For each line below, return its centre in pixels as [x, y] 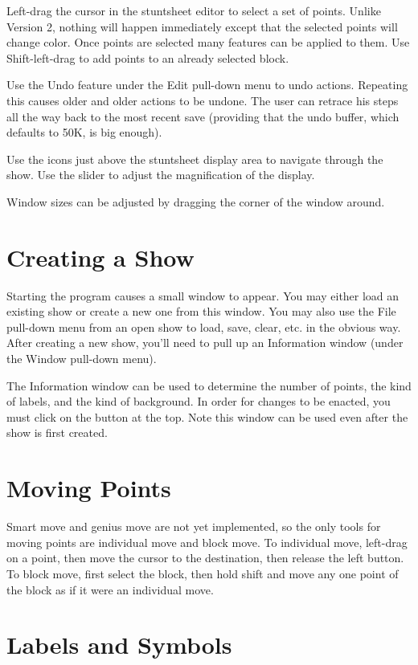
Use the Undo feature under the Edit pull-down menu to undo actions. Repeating [207, 85]
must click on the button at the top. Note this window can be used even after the [207, 416]
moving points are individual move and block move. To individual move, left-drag [207, 542]
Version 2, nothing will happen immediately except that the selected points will [202, 26]
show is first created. [57, 432]
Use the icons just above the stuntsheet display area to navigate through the [195, 159]
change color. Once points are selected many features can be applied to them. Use [208, 42]
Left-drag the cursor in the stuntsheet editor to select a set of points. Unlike [194, 10]
